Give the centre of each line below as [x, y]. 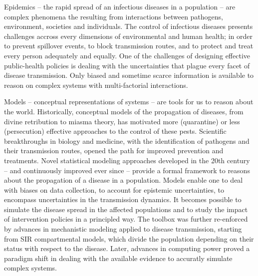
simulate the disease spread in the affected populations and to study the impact [126, 209]
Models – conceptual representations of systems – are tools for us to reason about [129, 102]
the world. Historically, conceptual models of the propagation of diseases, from [124, 111]
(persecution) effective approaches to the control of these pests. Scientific [115, 131]
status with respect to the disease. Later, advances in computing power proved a [127, 248]
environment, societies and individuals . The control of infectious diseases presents [129, 26]
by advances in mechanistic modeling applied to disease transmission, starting [123, 229]
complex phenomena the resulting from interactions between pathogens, [114, 16]
